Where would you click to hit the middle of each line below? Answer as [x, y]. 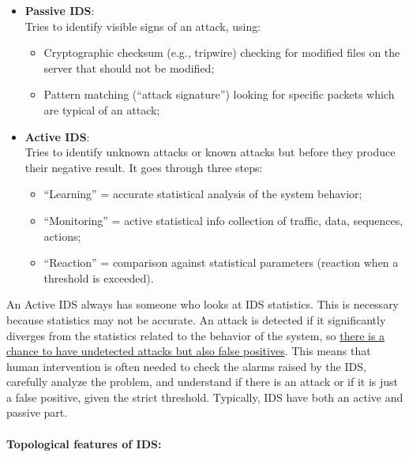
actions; [62, 236]
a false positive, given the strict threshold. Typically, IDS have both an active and [205, 397]
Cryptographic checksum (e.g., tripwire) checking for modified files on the [222, 52]
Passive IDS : [60, 10]
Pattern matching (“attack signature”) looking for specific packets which [219, 94]
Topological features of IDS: [84, 443]
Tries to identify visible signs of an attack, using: [143, 26]
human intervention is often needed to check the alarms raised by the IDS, [186, 366]
